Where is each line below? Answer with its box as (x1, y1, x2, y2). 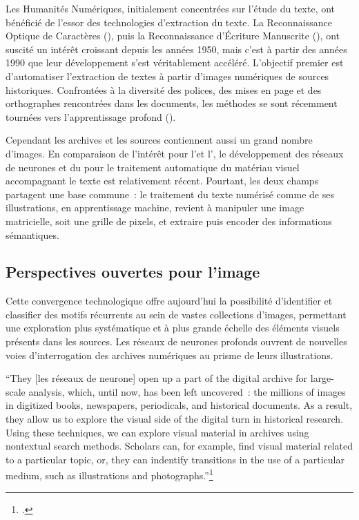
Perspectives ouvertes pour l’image (6, 261, 260, 282)
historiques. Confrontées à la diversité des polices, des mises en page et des (6, 82, 322, 97)
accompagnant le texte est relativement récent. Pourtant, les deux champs (6, 173, 319, 188)
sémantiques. (6, 227, 59, 242)
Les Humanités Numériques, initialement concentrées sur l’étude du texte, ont (6, 1, 336, 15)
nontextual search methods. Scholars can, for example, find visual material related (6, 439, 353, 453)
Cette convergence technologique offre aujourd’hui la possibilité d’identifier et (6, 293, 333, 308)
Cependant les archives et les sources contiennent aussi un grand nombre (6, 133, 313, 147)
